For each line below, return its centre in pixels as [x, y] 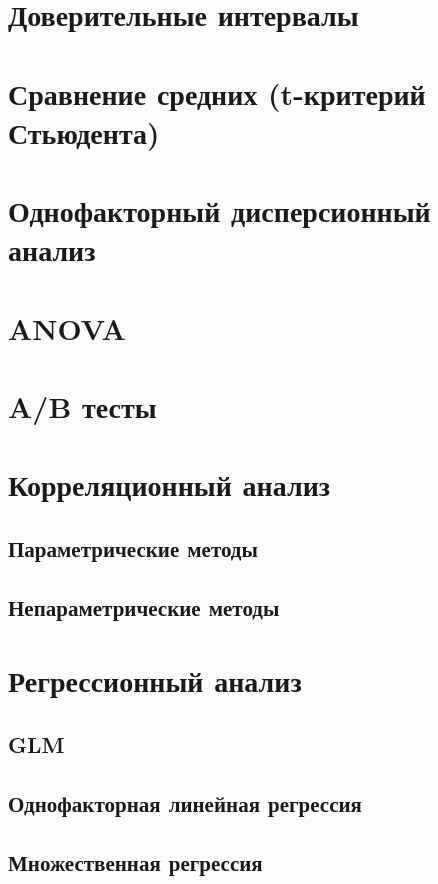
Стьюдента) [84, 131]
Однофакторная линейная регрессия [185, 802]
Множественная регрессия [135, 861]
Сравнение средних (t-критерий [217, 92]
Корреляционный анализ [169, 484]
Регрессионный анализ [155, 680]
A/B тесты [82, 406]
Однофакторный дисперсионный [219, 210]
